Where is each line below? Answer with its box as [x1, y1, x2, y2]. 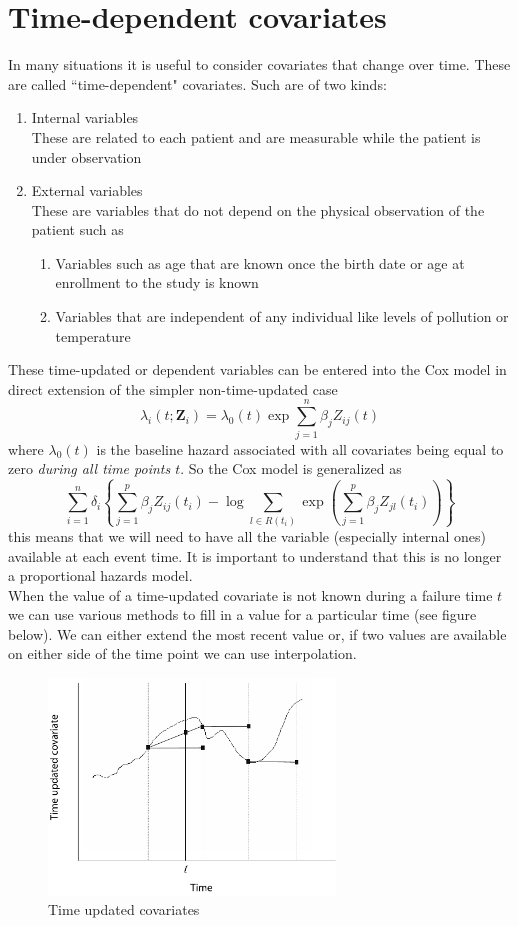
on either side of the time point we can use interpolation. [8, 643, 357, 664]
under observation [31, 146, 142, 167]
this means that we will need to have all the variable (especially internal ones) [8, 525, 486, 546]
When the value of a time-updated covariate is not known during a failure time [8, 584, 493, 605]
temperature [55, 325, 131, 346]
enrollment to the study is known [55, 272, 259, 293]
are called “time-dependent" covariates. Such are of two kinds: [8, 73, 387, 94]
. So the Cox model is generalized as [180, 458, 402, 479]
